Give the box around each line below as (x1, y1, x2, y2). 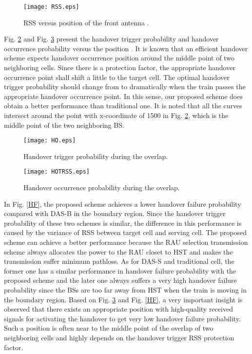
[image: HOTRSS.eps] (23, 168, 90, 176)
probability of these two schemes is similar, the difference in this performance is (4, 217, 242, 228)
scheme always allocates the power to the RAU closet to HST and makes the (4, 246, 233, 256)
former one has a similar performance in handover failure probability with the (4, 265, 236, 275)
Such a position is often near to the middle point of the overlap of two (4, 323, 213, 333)
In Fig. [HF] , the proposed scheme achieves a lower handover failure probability (4, 198, 241, 209)
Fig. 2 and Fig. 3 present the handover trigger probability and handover (4, 34, 219, 44)
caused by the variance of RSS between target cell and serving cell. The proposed (4, 227, 247, 237)
